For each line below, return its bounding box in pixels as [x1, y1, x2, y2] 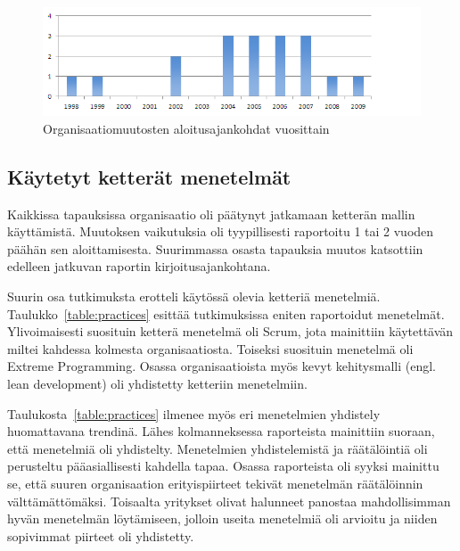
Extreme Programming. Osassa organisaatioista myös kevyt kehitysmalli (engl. [7, 357, 436, 375]
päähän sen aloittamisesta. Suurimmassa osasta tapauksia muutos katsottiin [7, 239, 423, 258]
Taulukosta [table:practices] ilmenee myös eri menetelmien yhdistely [7, 404, 381, 423]
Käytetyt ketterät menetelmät [7, 162, 292, 190]
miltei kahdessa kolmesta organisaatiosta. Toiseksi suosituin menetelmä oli [7, 339, 414, 358]
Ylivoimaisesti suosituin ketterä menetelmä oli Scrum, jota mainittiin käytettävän [7, 322, 454, 341]
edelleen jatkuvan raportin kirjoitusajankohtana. [7, 257, 271, 275]
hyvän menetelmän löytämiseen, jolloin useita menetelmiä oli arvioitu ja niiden [7, 509, 438, 528]
